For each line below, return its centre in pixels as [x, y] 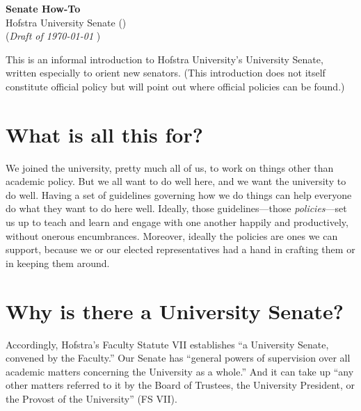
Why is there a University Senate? [175, 311]
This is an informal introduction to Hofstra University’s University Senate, [165, 59]
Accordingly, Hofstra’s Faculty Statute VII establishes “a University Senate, [167, 344]
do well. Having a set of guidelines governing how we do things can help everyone [179, 194]
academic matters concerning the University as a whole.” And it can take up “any [180, 371]
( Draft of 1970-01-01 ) [53, 36]
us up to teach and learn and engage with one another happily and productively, [177, 222]
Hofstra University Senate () [66, 22]
